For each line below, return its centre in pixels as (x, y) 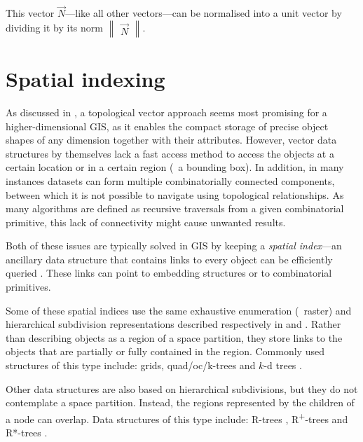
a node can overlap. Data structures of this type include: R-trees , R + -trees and (177, 417)
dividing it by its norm (54, 27)
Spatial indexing (85, 78)
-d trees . (283, 365)
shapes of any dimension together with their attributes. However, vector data (171, 140)
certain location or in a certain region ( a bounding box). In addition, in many (175, 167)
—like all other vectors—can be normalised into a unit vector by (204, 13)
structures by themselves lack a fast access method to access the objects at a (170, 153)
